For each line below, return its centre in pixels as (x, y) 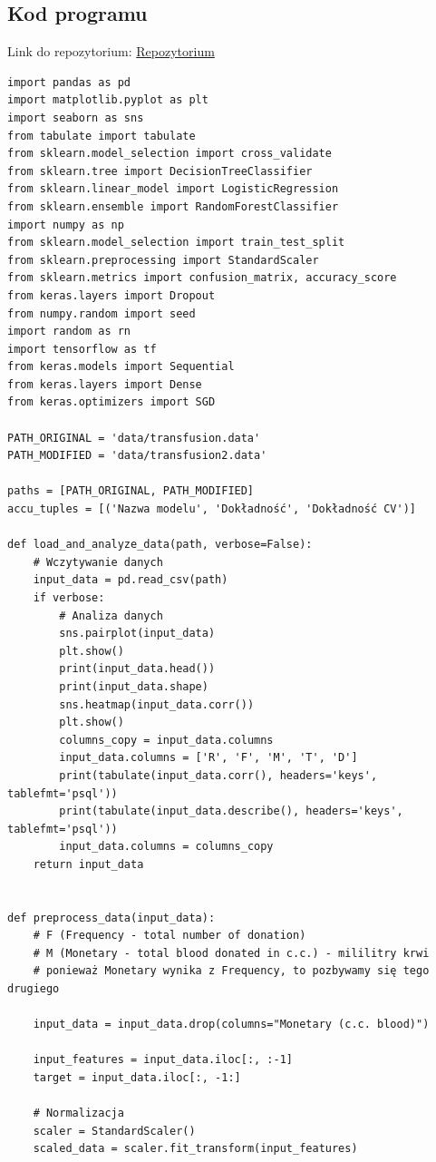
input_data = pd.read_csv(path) (131, 580)
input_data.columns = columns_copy (166, 847)
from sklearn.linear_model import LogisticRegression (173, 189)
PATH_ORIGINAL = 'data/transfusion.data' (134, 438)
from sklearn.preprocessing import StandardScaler (163, 260)
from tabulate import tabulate (102, 136)
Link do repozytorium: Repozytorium (111, 51)
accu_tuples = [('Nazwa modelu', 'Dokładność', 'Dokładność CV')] (212, 509)
